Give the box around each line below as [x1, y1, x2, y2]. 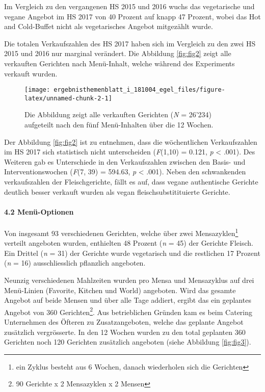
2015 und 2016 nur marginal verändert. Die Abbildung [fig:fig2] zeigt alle [4, 48, 231, 59]
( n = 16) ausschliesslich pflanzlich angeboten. [4, 257, 146, 268]
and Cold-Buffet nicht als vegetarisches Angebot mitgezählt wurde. [4, 21, 213, 32]
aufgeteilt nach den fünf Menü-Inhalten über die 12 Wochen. [24, 119, 214, 130]
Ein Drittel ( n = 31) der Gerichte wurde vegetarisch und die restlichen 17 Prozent [4, 247, 260, 258]
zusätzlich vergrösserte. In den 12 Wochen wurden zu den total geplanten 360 [4, 326, 246, 337]
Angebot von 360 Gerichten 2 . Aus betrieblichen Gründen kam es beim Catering [4, 305, 253, 317]
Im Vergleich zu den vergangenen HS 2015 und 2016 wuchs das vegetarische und [4, 1, 255, 11]
